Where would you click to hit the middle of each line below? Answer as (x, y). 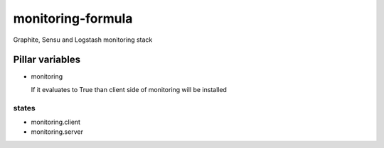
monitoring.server (57, 132)
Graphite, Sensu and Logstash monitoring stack (83, 40)
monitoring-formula (73, 18)
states (24, 108)
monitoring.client (56, 122)
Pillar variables (47, 60)
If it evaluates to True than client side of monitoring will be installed (129, 89)
